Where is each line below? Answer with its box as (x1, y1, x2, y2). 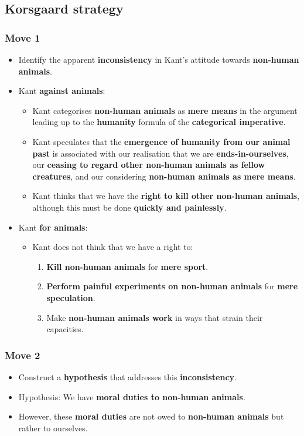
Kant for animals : (18, 221, 88, 233)
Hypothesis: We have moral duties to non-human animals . (18, 390, 245, 403)
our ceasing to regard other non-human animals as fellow (32, 158, 265, 171)
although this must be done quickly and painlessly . (32, 201, 227, 213)
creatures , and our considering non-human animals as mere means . (32, 170, 296, 182)
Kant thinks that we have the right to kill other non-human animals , (32, 190, 300, 202)
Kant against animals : (18, 85, 105, 97)
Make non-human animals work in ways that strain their (46, 311, 263, 323)
